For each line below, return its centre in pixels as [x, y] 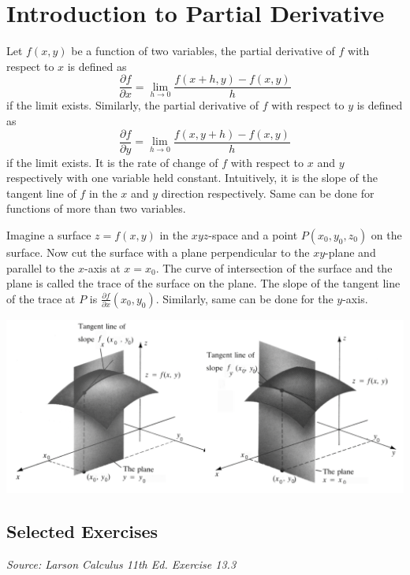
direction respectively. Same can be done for [268, 193]
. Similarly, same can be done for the [244, 298]
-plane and [350, 252]
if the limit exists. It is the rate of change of [112, 162]
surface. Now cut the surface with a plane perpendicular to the [158, 252]
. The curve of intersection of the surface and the [274, 267]
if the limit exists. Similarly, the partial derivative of [132, 105]
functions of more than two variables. [96, 208]
